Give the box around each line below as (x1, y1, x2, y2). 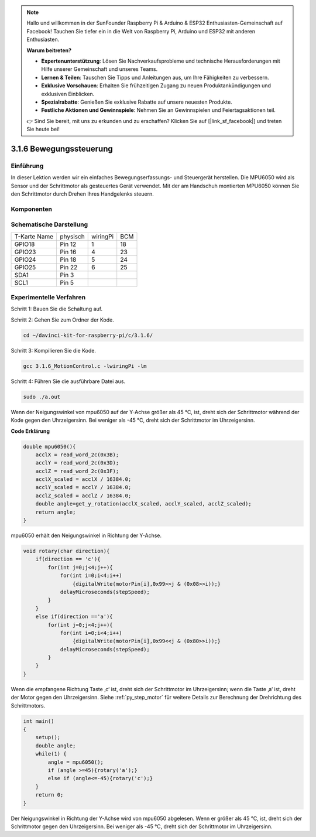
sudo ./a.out (23, 393, 61, 400)
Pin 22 (60, 263, 78, 271)
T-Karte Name (14, 232, 54, 240)
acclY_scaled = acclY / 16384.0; (35, 484, 132, 491)
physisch (60, 232, 85, 240)
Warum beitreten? (26, 47, 72, 54)
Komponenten (11, 205, 53, 213)
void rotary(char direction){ (23, 548, 110, 555)
